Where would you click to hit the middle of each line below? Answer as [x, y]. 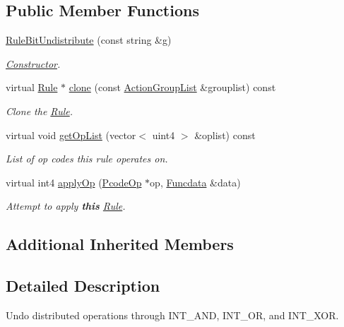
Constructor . [33, 63]
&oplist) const [225, 135]
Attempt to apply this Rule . [66, 206]
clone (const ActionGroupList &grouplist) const [172, 87]
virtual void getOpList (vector [71, 135]
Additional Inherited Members [120, 244]
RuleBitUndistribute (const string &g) [89, 40]
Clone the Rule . [40, 111]
